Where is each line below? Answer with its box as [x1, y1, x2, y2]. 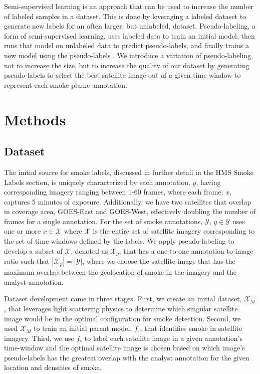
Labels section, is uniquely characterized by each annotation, [4, 176, 190, 187]
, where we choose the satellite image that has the [82, 256, 235, 266]
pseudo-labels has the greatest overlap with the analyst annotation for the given [4, 352, 249, 362]
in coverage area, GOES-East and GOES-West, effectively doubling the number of [4, 206, 256, 217]
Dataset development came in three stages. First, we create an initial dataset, [4, 293, 242, 304]
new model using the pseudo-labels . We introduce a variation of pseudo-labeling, [4, 50, 253, 60]
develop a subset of [4, 245, 63, 256]
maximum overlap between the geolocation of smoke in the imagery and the [4, 267, 237, 277]
